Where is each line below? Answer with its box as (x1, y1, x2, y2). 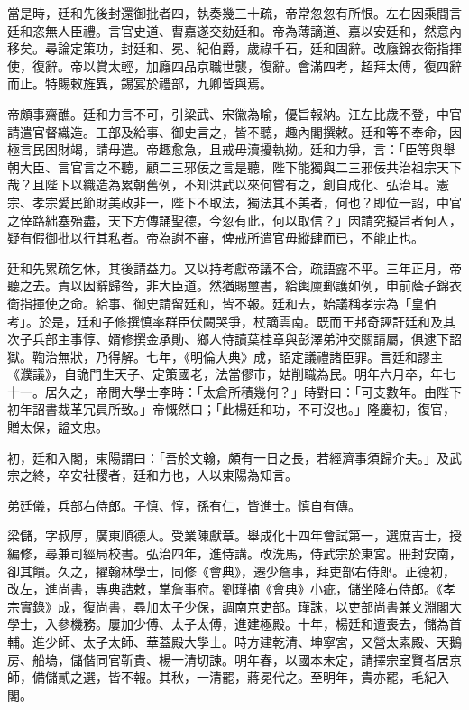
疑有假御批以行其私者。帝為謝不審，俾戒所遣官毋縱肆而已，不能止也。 (7, 228, 424, 247)
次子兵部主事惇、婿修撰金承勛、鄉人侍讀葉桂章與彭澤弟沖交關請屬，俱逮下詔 (7, 329, 462, 348)
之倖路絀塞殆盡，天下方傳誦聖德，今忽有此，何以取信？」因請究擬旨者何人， (7, 210, 462, 229)
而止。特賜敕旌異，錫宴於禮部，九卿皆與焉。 (7, 74, 272, 93)
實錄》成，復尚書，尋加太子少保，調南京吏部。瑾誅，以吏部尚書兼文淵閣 (19, 596, 449, 615)
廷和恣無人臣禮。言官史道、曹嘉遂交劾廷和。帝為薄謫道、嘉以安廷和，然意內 (7, 21, 462, 40)
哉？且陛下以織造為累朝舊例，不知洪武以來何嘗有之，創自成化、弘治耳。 (7, 175, 437, 194)
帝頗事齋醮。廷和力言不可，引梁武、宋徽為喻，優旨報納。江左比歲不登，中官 (7, 104, 462, 123)
